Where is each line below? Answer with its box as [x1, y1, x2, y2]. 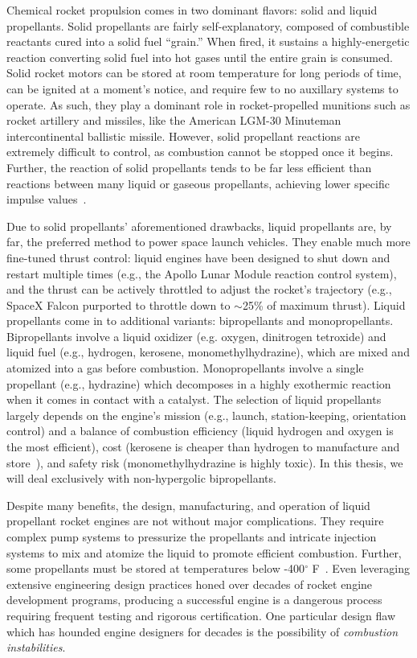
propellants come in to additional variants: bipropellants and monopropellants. [6, 312, 394, 329]
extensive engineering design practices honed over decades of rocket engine [6, 575, 373, 592]
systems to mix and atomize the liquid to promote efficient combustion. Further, [6, 544, 402, 561]
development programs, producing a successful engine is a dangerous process [6, 591, 382, 608]
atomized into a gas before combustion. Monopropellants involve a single [6, 360, 364, 376]
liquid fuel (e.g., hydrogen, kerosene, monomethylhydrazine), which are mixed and [6, 343, 410, 360]
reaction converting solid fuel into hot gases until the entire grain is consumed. [6, 48, 393, 65]
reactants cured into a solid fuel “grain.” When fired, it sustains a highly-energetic [6, 33, 410, 50]
